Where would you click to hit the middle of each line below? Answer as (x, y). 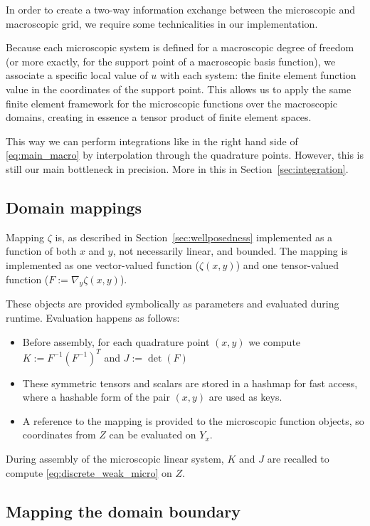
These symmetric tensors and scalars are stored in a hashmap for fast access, (190, 383)
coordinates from (59, 435)
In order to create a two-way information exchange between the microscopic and (180, 9)
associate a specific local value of (77, 75)
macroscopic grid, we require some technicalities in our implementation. (162, 23)
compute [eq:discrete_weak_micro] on (89, 472)
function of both (41, 251)
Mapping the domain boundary (123, 511)
